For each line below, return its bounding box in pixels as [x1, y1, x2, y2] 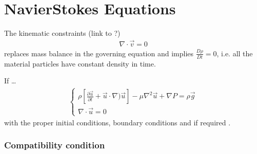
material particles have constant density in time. [4, 58, 156, 69]
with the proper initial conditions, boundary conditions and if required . [4, 117, 231, 127]
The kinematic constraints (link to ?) [4, 28, 121, 38]
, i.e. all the [216, 48, 253, 58]
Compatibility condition [4, 139, 105, 151]
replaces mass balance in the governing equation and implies [4, 48, 194, 58]
